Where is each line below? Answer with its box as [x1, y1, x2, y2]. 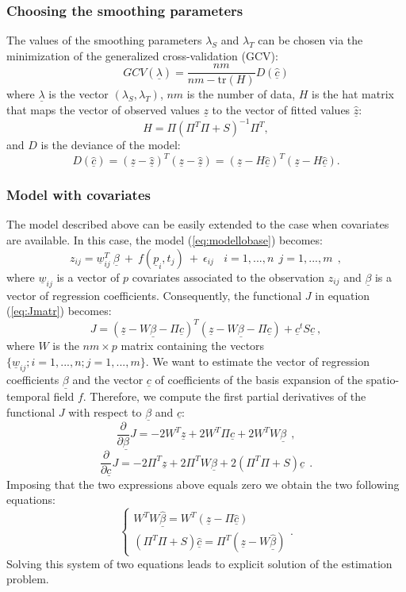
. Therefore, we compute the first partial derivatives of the [82, 388, 366, 405]
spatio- [366, 371, 400, 387]
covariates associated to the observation [132, 268, 325, 285]
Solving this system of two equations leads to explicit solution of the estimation [6, 555, 393, 571]
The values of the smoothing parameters [6, 32, 202, 48]
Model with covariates [6, 185, 151, 205]
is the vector [48, 86, 109, 102]
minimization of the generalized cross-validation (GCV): [6, 47, 278, 63]
